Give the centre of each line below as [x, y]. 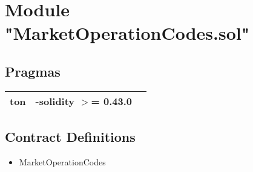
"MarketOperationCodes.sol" [127, 33]
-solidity [55, 101]
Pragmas [33, 71]
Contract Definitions [70, 137]
